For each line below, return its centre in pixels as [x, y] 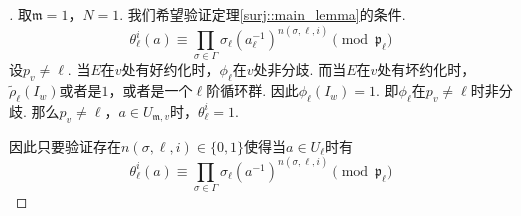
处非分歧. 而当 [300, 69]
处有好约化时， [170, 69]
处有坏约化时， [426, 69]
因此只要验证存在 [65, 145]
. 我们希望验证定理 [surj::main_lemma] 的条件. [262, 14]
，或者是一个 [150, 90]
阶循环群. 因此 [252, 90]
